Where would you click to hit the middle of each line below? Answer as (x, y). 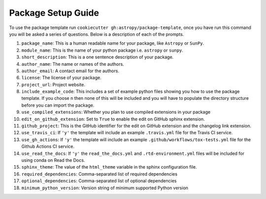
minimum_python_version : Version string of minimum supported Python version (105, 188)
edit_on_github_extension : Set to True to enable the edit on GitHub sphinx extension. (113, 119)
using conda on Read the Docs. (53, 160)
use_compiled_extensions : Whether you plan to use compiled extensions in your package (116, 112)
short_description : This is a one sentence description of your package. (98, 57)
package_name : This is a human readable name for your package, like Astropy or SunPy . (113, 43)
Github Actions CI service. (48, 146)
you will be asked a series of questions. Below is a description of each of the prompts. (97, 34)
